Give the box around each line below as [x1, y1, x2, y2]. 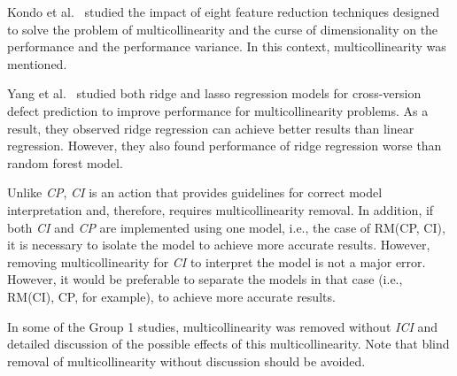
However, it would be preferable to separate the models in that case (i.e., [7, 270, 403, 288]
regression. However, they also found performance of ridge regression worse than [7, 136, 442, 155]
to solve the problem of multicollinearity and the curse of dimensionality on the [7, 19, 438, 38]
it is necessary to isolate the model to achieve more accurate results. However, [7, 235, 430, 254]
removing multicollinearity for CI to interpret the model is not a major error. [7, 252, 426, 271]
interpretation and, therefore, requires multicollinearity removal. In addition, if [7, 200, 434, 219]
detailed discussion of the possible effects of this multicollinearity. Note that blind [7, 334, 450, 353]
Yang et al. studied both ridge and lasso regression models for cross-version [7, 84, 422, 103]
